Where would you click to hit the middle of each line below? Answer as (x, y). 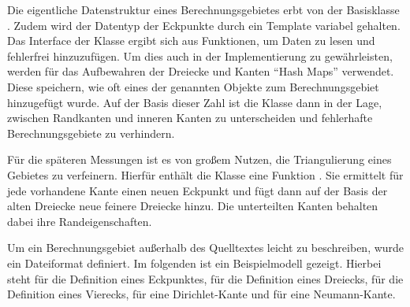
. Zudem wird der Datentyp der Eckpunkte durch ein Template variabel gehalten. (204, 25)
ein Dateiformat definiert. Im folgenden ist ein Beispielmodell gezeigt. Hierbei (194, 263)
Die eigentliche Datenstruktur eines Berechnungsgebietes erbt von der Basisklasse (203, 9)
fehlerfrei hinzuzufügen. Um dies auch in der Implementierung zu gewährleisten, (200, 55)
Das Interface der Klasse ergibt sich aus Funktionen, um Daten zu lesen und (191, 41)
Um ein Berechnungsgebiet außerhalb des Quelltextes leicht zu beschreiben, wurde (206, 248)
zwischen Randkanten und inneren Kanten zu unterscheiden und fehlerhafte (190, 118)
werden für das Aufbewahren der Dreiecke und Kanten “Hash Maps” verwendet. (201, 71)
